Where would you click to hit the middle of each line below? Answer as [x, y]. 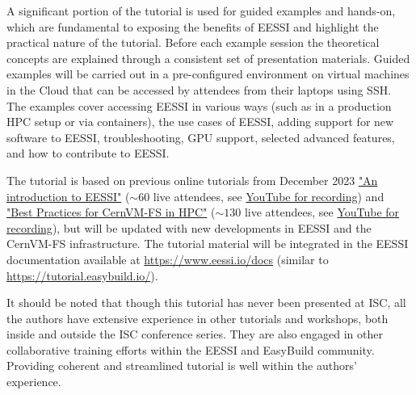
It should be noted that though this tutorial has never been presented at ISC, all [206, 303]
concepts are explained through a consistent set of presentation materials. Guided [208, 58]
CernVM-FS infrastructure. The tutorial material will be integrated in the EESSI [208, 244]
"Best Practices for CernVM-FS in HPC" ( [111, 212]
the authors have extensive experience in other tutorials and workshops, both [197, 318]
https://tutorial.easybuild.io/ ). [82, 275]
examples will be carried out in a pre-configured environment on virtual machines [208, 74]
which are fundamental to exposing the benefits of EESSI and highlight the [193, 26]
